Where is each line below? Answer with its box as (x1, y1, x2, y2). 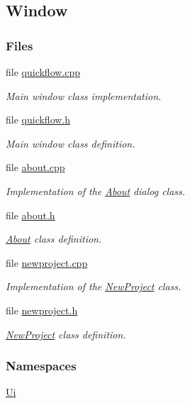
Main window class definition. (6, 136, 135, 150)
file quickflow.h (6, 112, 71, 127)
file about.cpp (6, 160, 65, 175)
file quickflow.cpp (6, 65, 81, 79)
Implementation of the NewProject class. (6, 279, 181, 294)
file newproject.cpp (6, 255, 88, 270)
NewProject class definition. (6, 326, 126, 341)
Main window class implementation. (6, 88, 162, 103)
